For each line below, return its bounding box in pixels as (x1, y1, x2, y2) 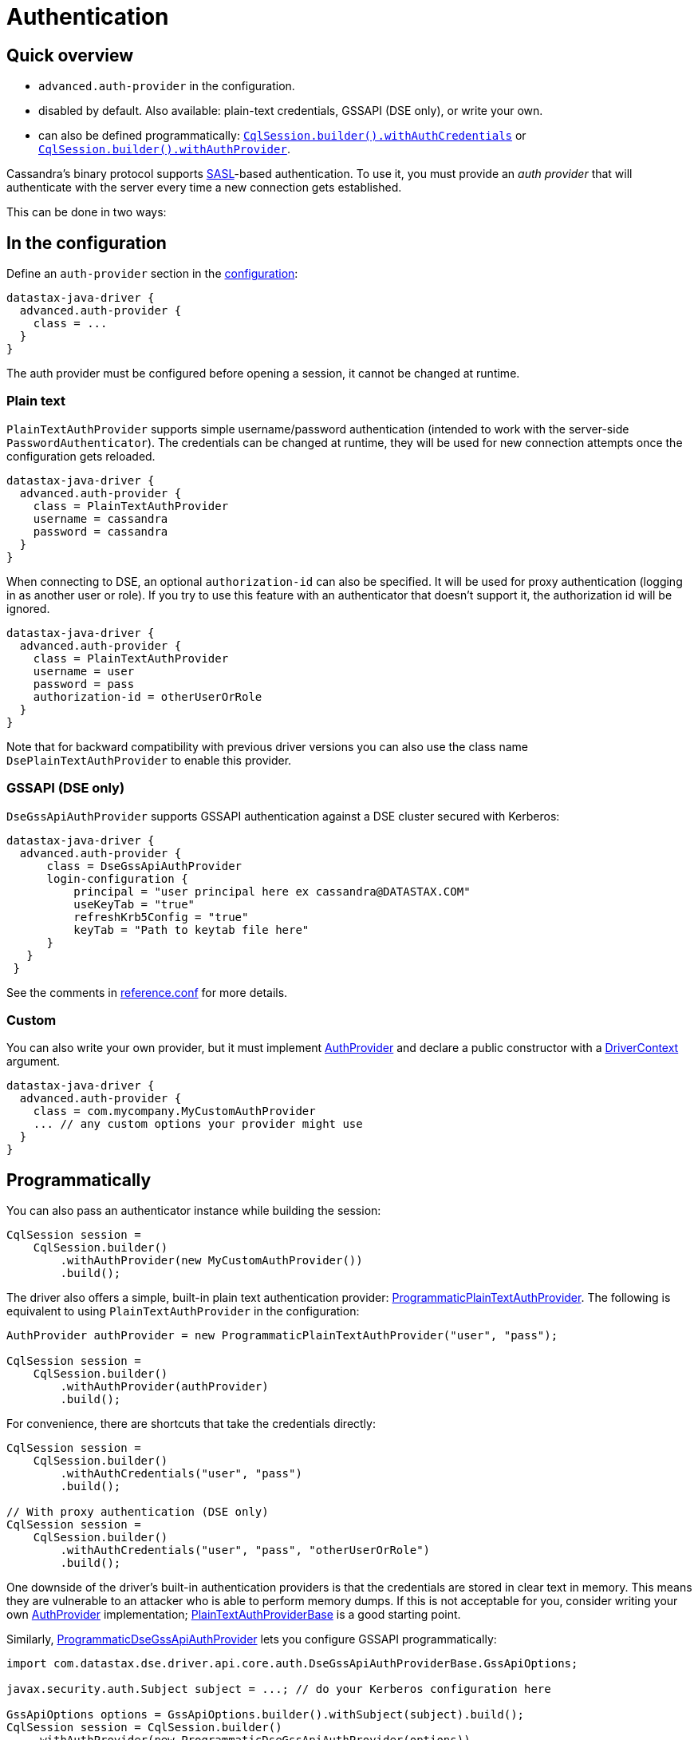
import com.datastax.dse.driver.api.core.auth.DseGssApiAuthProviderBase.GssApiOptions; (6, 1657, 578, 1671)
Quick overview (6, 45, 134, 65)
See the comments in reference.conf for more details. (6, 985, 288, 999)
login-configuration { (46, 872, 188, 885)
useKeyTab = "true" (73, 897, 195, 911)
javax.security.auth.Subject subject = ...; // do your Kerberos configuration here (6, 1683, 551, 1696)
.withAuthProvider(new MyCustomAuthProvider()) (60, 1254, 363, 1267)
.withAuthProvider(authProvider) (60, 1380, 269, 1394)
